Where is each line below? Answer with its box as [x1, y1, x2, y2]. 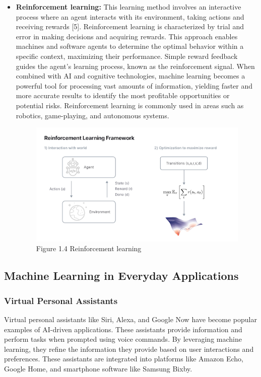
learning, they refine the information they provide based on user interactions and [4, 343, 254, 354]
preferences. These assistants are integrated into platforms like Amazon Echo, [4, 353, 243, 364]
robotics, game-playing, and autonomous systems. [16, 110, 169, 120]
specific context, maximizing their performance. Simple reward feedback [16, 50, 238, 61]
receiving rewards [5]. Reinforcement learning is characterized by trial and [16, 21, 244, 32]
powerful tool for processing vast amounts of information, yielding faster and [16, 80, 253, 91]
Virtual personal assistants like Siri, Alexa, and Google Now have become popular [4, 314, 257, 324]
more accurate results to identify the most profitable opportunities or [16, 90, 230, 101]
